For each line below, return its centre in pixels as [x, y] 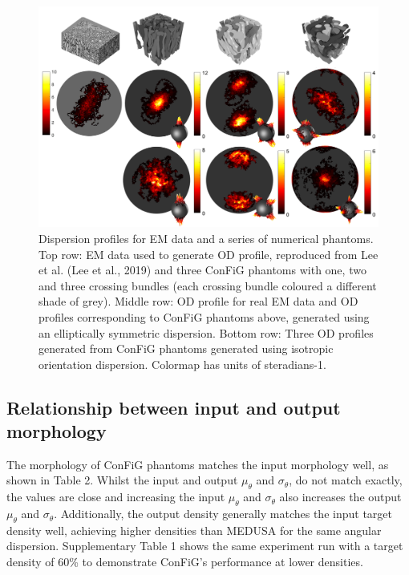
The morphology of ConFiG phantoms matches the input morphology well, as [198, 464]
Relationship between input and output [174, 407]
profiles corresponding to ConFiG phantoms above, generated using [204, 316]
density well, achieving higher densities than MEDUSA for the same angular [194, 530]
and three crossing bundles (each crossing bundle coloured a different [208, 285]
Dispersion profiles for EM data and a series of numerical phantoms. [206, 238]
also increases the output [340, 497]
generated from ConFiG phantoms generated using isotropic [186, 348]
